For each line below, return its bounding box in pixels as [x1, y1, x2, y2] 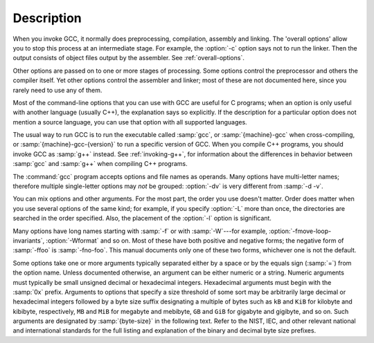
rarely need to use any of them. [12, 86, 103, 94]
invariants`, [12, 236, 45, 245]
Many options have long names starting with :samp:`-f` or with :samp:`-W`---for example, [12, 227, 268, 235]
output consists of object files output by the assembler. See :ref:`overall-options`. [12, 54, 245, 62]
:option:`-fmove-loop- [269, 227, 332, 235]
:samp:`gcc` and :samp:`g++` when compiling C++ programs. [12, 160, 188, 168]
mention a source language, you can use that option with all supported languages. [12, 118, 247, 126]
